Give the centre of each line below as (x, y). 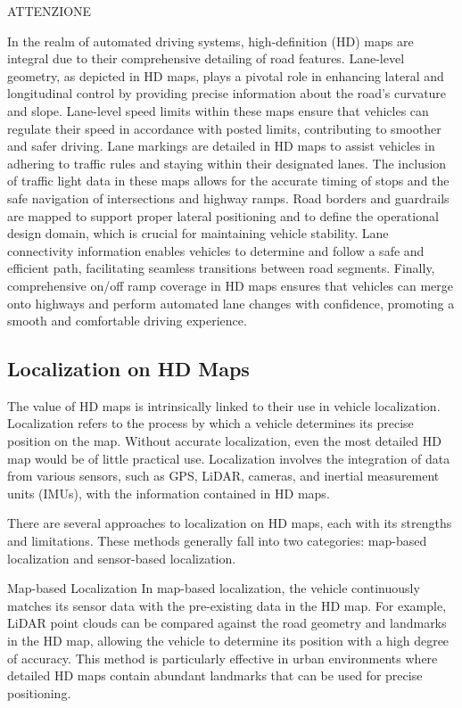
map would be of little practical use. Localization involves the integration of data (229, 458)
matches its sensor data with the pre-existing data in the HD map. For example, (227, 605)
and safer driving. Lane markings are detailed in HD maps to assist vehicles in (221, 146)
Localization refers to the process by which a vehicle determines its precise (210, 423)
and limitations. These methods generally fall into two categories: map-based (217, 541)
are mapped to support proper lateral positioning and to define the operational (223, 215)
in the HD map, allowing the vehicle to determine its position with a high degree (228, 641)
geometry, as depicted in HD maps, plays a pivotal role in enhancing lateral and (226, 75)
